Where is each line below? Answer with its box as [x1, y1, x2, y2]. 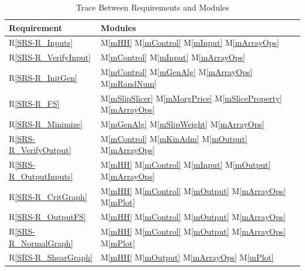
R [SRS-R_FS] [9, 97, 60, 110]
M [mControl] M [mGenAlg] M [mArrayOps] [100, 66, 253, 78]
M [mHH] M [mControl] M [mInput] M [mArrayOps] [100, 36, 279, 49]
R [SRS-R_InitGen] [9, 71, 77, 83]
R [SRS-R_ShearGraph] [9, 251, 93, 263]
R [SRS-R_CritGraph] [9, 190, 87, 202]
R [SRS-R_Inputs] [9, 36, 73, 49]
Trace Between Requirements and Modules [76, 1, 229, 13]
